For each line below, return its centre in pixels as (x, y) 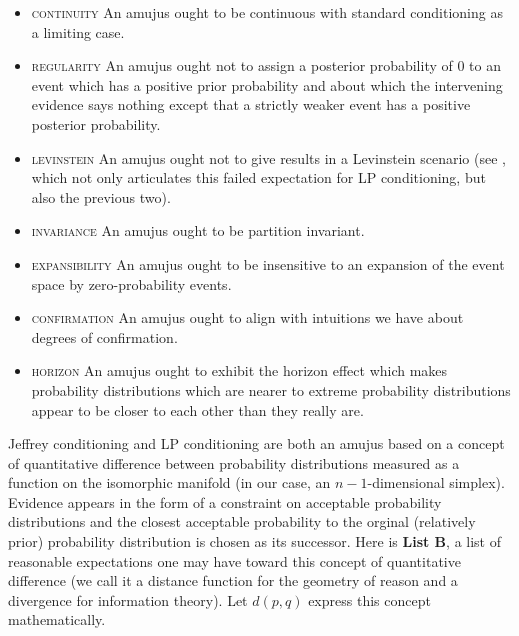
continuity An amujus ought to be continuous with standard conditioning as (267, 12)
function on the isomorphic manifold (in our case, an (169, 482)
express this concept (369, 599)
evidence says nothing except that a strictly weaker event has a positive (251, 104)
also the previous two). (101, 196)
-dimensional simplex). (436, 482)
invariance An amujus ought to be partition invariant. (198, 230)
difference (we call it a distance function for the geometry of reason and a (233, 580)
